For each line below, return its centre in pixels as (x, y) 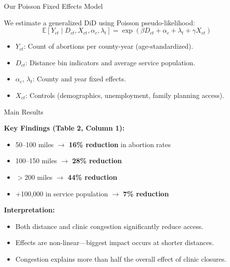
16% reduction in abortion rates (120, 144)
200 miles (39, 177)
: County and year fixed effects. (79, 79)
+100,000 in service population (62, 193)
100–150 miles (36, 161)
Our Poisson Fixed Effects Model (53, 6)
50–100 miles (34, 144)
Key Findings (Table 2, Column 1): (64, 128)
